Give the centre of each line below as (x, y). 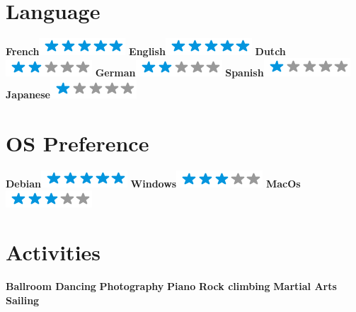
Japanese (28, 94)
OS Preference (77, 143)
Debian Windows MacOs (153, 183)
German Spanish (179, 73)
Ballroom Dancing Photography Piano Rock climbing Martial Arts (171, 285)
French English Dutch (146, 51)
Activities (53, 252)
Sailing (23, 300)
